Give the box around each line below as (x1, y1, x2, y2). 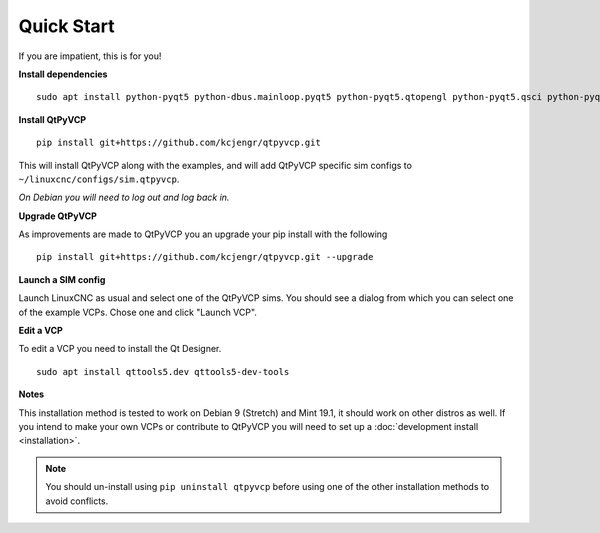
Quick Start (18, 15, 115, 37)
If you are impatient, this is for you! (18, 50, 162, 62)
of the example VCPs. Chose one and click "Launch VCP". (18, 306, 257, 318)
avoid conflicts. (45, 495, 109, 507)
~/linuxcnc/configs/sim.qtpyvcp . (18, 173, 180, 185)
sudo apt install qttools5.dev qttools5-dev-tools (36, 366, 290, 377)
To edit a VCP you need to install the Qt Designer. (18, 343, 222, 355)
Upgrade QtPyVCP (18, 210, 97, 222)
